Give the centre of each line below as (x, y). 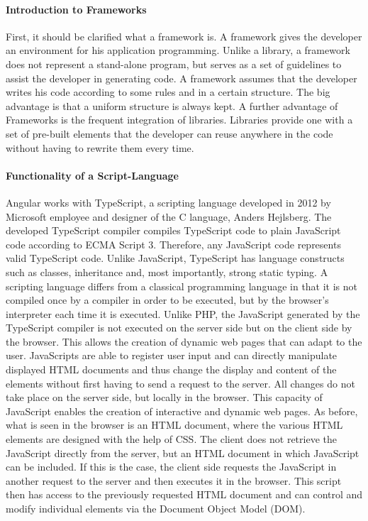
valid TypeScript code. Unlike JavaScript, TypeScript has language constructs (175, 258)
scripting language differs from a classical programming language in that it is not (182, 286)
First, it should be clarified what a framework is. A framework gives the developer (184, 36)
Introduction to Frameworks (76, 9)
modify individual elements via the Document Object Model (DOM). (156, 508)
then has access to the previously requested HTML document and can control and (184, 494)
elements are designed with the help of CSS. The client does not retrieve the (171, 439)
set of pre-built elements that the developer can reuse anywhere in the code (169, 133)
